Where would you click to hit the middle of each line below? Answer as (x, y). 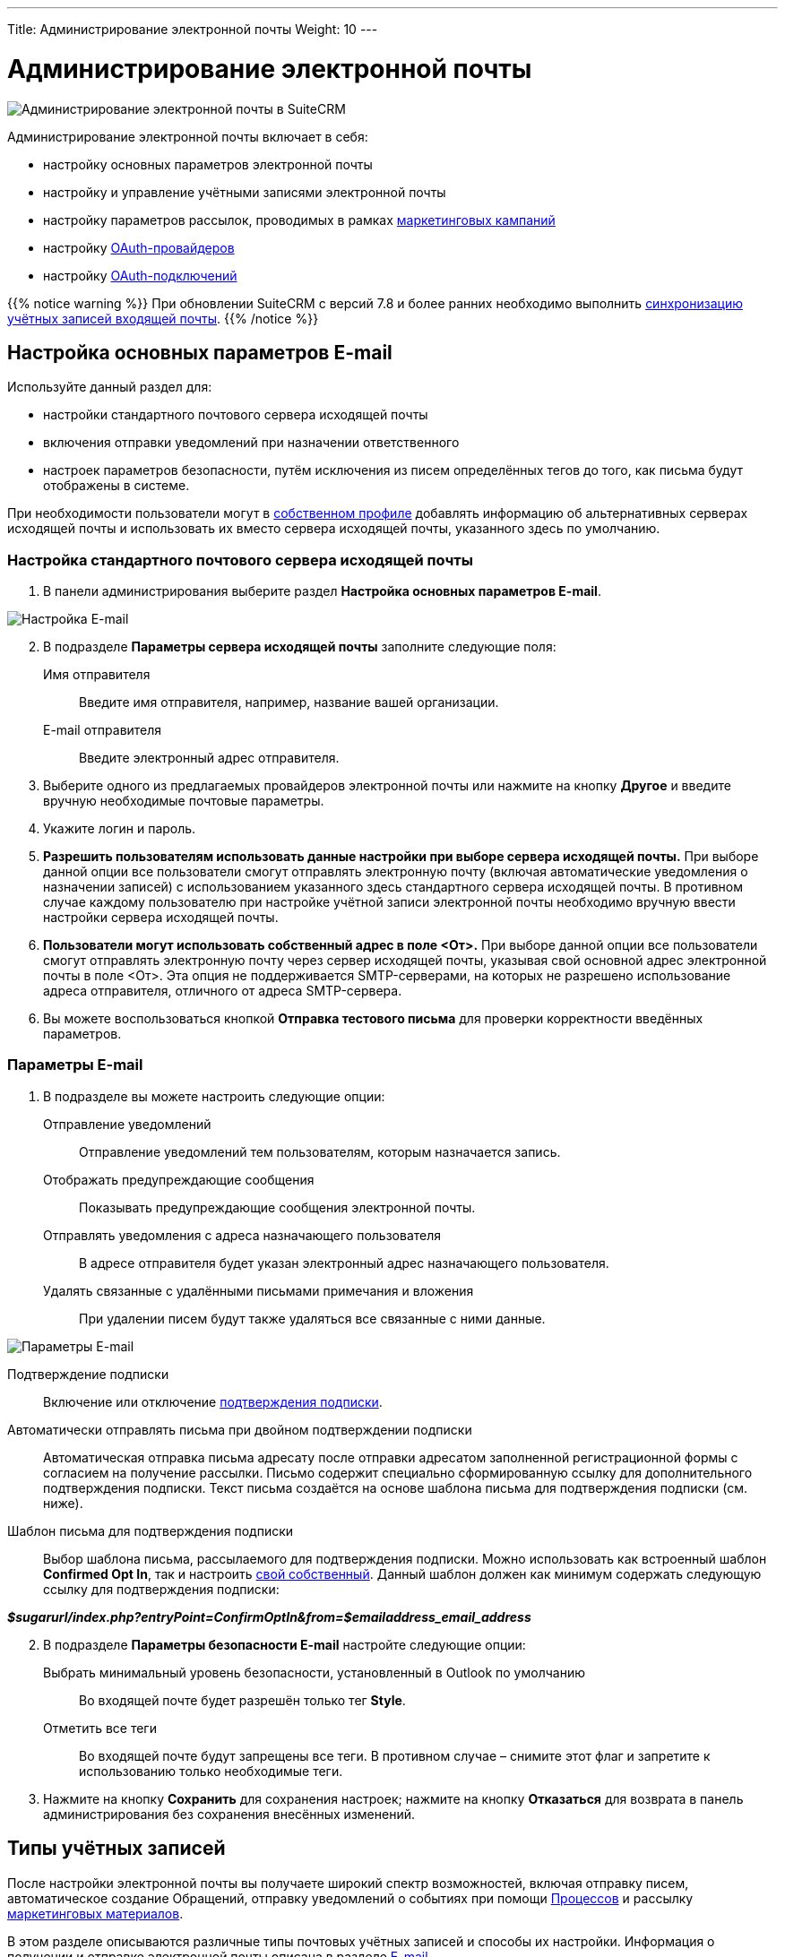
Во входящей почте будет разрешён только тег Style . (242, 1700)
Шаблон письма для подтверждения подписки (151, 1530)
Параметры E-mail (75, 1065)
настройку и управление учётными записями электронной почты (245, 192)
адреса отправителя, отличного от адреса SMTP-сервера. (223, 991)
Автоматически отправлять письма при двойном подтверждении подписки (240, 1429)
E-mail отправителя (103, 730)
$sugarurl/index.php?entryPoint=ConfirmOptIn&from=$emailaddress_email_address (269, 1616)
